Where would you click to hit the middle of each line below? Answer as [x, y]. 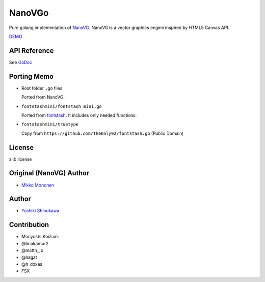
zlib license [20, 159]
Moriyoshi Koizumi [40, 237]
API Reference [31, 50]
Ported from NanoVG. [43, 97]
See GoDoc [21, 62]
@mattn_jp [32, 251]
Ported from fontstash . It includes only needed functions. [79, 115]
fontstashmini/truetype [50, 125]
